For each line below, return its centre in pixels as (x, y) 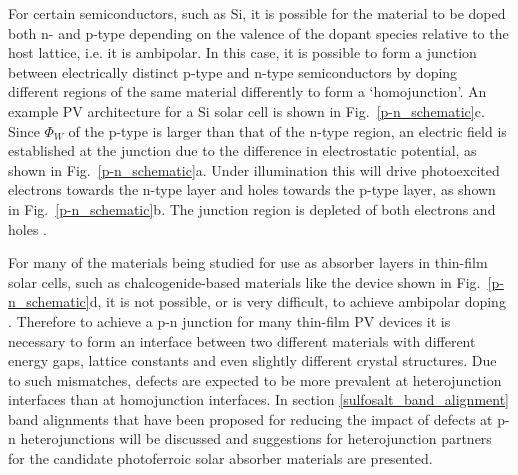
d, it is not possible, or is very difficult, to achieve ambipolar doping (297, 301)
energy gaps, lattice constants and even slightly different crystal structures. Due (252, 360)
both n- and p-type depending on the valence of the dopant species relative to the (258, 32)
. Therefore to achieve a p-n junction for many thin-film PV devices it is (229, 320)
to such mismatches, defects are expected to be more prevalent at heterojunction (255, 379)
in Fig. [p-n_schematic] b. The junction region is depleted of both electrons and (252, 208)
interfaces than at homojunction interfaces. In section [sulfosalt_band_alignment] (259, 399)
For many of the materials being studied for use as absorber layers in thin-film (248, 262)
